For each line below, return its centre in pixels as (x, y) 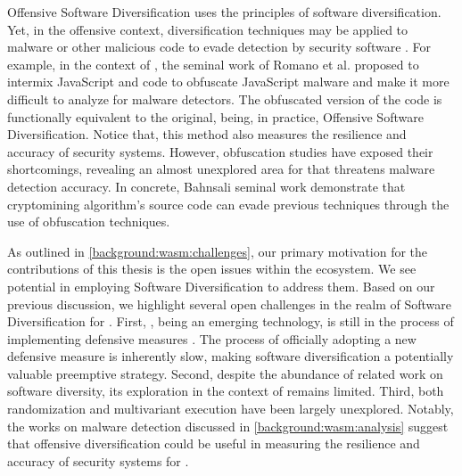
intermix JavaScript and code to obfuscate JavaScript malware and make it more (228, 82)
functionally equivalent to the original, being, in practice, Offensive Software (215, 116)
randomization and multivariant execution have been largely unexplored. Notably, (231, 409)
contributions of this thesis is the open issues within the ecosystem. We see (212, 269)
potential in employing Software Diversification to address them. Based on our (221, 286)
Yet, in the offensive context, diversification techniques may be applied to (208, 29)
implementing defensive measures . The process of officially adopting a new (212, 338)
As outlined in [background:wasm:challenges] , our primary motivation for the (218, 251)
